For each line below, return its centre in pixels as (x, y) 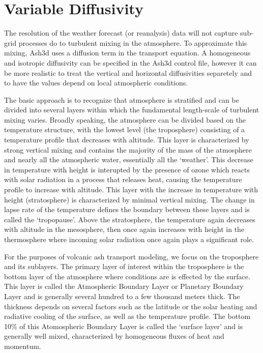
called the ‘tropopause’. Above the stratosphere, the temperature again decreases (130, 219)
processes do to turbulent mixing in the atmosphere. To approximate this (133, 42)
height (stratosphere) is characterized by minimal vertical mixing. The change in (129, 199)
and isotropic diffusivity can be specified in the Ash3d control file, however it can (130, 62)
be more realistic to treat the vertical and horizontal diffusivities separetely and (128, 72)
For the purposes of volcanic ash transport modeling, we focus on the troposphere (131, 256)
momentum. (23, 346)
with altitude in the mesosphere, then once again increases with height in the (124, 229)
